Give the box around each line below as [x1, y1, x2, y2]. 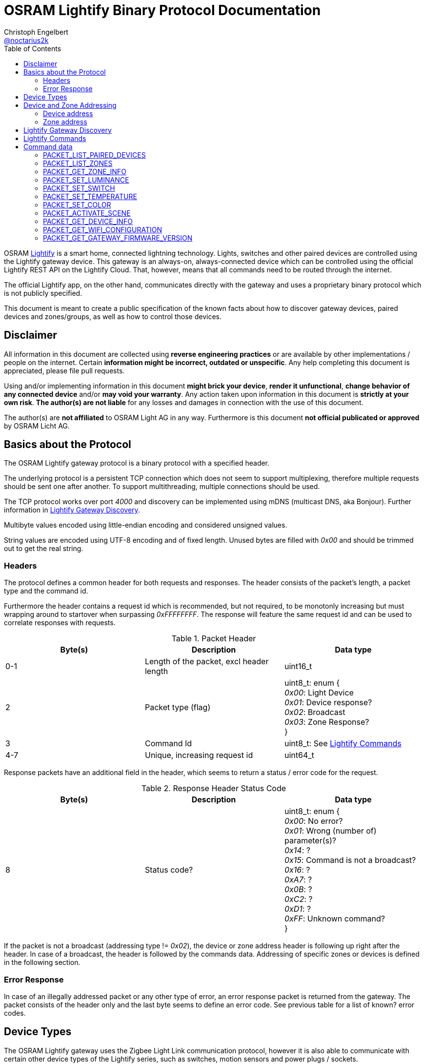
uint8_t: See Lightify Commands [284, 738, 402, 749]
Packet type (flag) [144, 702, 211, 713]
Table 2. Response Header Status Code [141, 783, 286, 794]
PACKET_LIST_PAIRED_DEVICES [43, 150, 146, 159]
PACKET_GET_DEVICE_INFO [43, 217, 133, 225]
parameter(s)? [284, 836, 336, 846]
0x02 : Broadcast [284, 707, 345, 717]
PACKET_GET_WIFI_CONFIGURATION [43, 225, 162, 234]
